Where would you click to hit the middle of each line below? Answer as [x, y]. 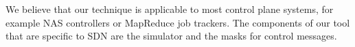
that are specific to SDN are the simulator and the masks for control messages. [171, 36]
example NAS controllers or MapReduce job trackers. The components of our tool [178, 22]
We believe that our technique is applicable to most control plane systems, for [170, 9]
